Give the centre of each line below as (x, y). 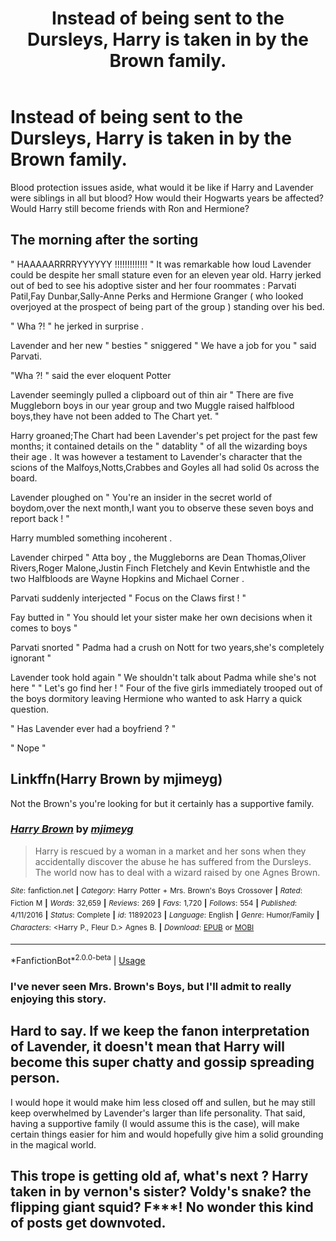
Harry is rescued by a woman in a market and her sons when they (170, 851)
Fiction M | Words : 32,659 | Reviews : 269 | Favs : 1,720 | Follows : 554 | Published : (154, 903)
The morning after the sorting (104, 240)
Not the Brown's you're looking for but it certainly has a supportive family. (162, 803)
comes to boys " (44, 628)
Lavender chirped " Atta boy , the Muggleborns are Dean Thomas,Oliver (158, 557)
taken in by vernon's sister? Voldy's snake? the (161, 1192)
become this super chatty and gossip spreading (162, 1062)
